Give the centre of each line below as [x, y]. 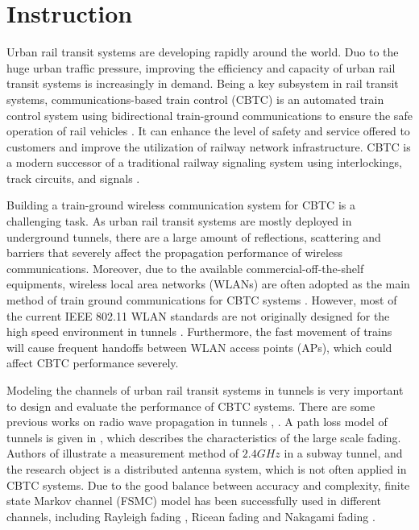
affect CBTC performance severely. [93, 363]
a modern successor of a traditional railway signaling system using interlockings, [204, 162]
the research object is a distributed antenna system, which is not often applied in [207, 468]
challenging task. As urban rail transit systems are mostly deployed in [179, 221]
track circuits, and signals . [73, 178]
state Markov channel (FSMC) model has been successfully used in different [194, 501]
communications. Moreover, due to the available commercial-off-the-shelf [185, 268]
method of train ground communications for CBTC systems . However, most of [202, 300]
